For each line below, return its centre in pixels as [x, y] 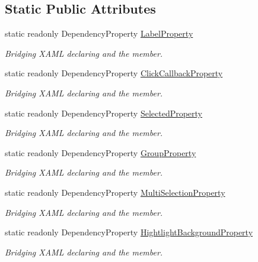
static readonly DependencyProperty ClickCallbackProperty [114, 73]
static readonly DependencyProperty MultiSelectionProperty [115, 192]
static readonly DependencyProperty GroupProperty [101, 152]
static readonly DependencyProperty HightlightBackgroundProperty [129, 232]
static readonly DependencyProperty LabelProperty [99, 33]
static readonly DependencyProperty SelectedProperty [104, 113]
